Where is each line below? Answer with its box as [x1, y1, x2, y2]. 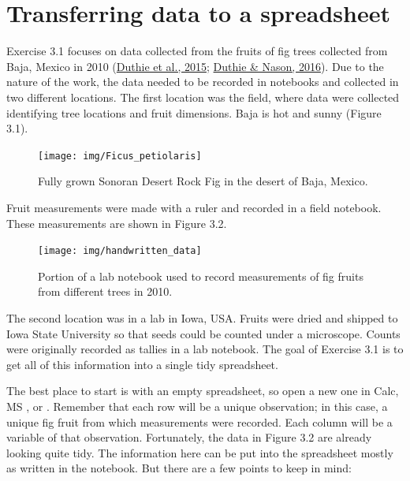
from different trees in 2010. [38, 283, 173, 300]
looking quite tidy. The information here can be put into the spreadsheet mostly [6, 444, 393, 460]
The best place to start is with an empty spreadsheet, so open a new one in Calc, [6, 382, 399, 399]
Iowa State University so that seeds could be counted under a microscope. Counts [6, 325, 401, 341]
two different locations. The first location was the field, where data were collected [6, 88, 400, 105]
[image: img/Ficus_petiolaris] [38, 150, 202, 162]
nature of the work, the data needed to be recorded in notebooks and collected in [6, 73, 399, 90]
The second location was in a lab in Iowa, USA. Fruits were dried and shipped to [6, 309, 398, 326]
